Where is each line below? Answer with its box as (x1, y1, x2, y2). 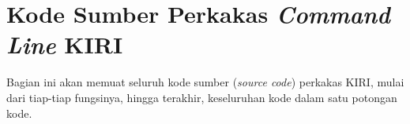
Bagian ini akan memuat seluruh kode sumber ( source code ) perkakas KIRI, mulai (6, 74, 404, 90)
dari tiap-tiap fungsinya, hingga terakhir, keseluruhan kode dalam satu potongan (6, 89, 397, 105)
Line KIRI (6, 28, 123, 61)
